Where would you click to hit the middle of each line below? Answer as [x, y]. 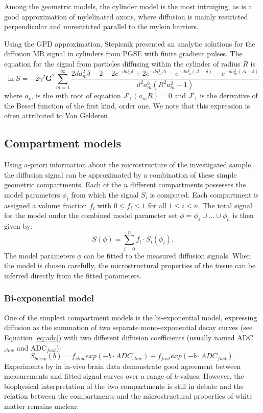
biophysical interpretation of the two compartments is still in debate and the [124, 386]
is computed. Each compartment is [204, 194]
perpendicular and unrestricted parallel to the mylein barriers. [101, 26]
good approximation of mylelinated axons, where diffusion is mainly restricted [126, 16]
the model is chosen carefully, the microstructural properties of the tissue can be [130, 265]
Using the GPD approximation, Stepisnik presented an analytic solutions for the [130, 43]
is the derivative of [229, 95]
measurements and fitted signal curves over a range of [88, 376]
